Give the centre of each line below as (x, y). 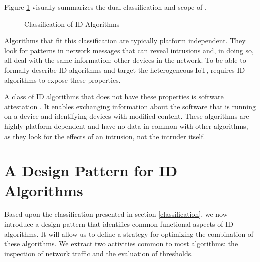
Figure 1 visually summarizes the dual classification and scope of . (105, 7)
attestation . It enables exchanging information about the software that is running (130, 106)
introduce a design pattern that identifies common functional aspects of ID (119, 224)
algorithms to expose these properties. (62, 80)
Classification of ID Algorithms (72, 23)
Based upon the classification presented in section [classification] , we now (116, 214)
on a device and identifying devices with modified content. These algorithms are (127, 116)
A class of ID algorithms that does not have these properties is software (114, 97)
